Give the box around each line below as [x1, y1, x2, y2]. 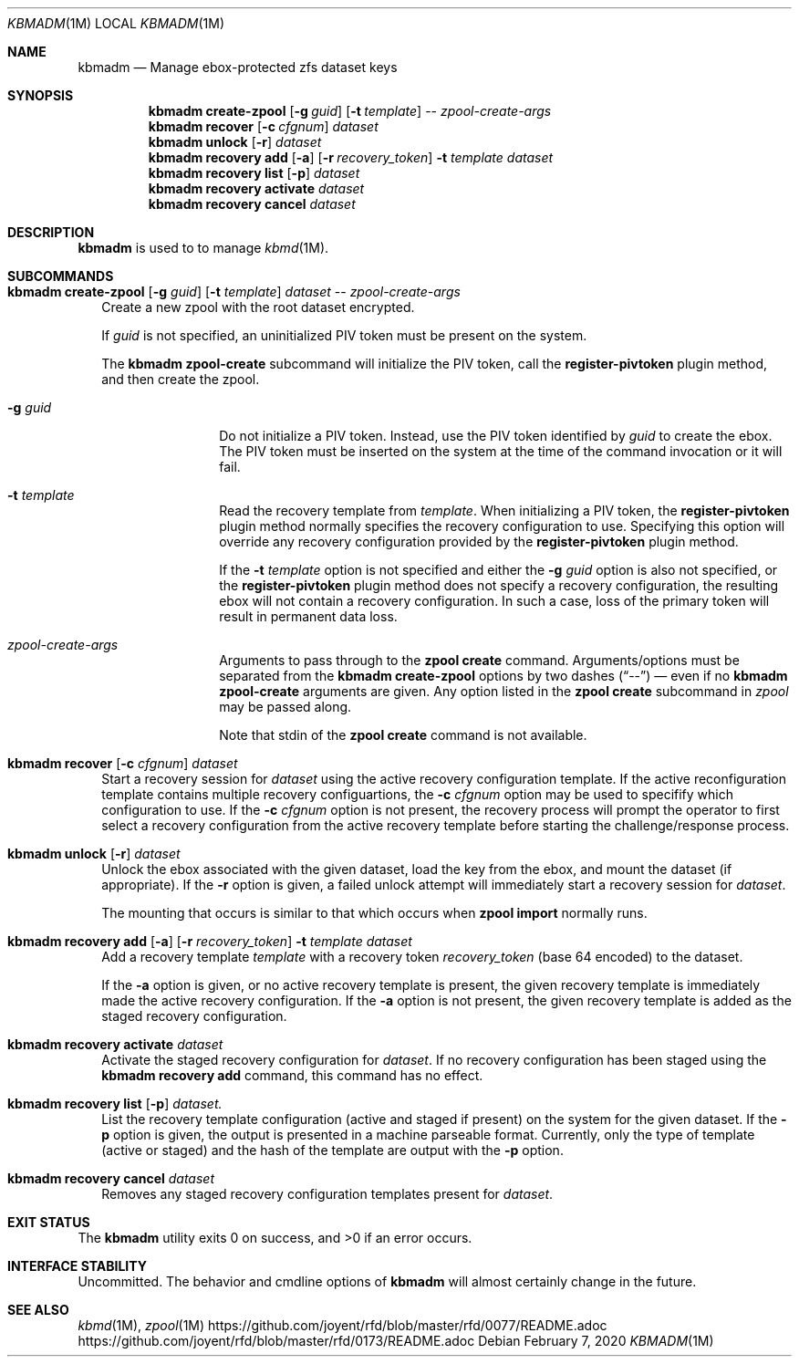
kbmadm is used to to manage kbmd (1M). [78, 240, 329, 255]
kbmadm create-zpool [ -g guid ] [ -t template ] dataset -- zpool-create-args [7, 284, 461, 299]
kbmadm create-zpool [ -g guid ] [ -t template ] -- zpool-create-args [148, 103, 552, 119]
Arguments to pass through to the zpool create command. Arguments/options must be [219, 652, 740, 668]
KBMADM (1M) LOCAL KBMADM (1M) [7, 16, 224, 31]
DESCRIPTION [7, 224, 95, 240]
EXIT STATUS [7, 1214, 90, 1230]
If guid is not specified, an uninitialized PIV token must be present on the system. [101, 328, 587, 343]
